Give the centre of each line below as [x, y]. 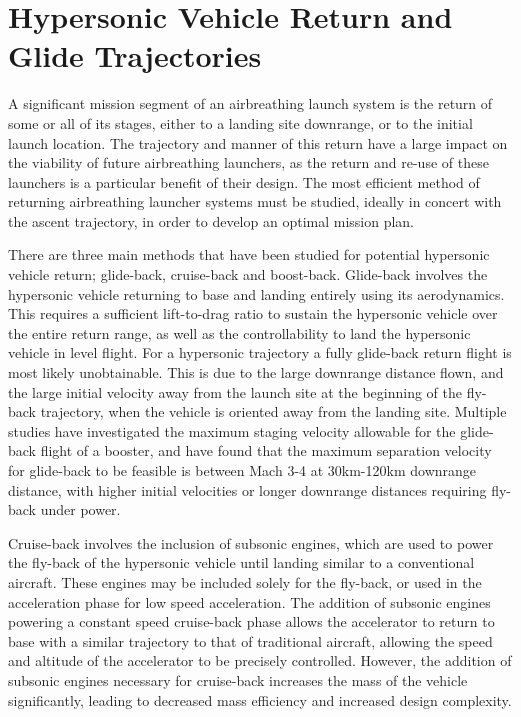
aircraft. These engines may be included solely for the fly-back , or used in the [245, 581]
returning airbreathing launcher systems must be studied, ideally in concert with [255, 201]
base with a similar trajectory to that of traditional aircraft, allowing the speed [250, 640]
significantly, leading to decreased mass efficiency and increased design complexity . [260, 699]
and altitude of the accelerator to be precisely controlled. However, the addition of [260, 660]
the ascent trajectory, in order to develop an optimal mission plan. [211, 220]
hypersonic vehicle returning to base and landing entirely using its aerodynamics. [256, 293]
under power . [80, 509]
